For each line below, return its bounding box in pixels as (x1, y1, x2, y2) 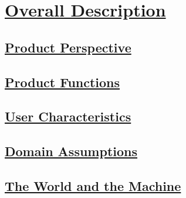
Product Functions (5, 72, 120, 91)
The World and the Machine (5, 176, 181, 194)
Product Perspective (5, 38, 131, 56)
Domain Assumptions (5, 142, 138, 160)
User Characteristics (5, 107, 131, 126)
